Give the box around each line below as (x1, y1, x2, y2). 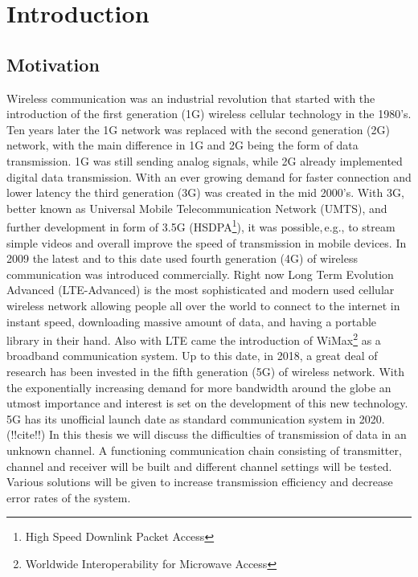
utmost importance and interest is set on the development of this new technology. (6, 395, 408, 411)
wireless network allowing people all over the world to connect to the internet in (6, 297, 400, 313)
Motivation (6, 51, 100, 76)
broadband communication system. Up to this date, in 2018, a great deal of (6, 347, 378, 364)
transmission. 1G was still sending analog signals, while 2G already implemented (6, 152, 403, 169)
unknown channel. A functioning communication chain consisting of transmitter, (6, 441, 402, 458)
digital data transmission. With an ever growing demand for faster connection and (6, 168, 412, 185)
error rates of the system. (6, 489, 131, 505)
